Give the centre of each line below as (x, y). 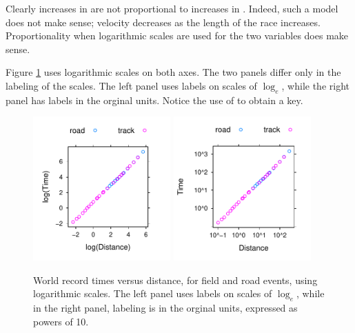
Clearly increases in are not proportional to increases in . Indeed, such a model (172, 8)
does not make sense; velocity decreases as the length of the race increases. (163, 22)
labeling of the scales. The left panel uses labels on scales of (131, 85)
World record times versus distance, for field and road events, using (175, 280)
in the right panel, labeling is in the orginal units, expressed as (165, 307)
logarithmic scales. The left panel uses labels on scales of (153, 293)
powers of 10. (61, 321)
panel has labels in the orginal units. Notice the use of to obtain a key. (154, 100)
